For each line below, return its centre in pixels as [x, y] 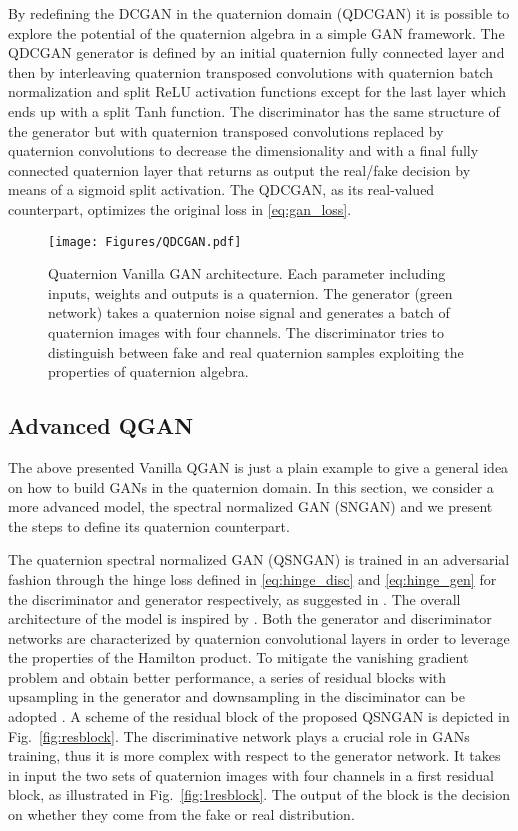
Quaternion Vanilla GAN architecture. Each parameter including [247, 273]
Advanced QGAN [101, 425]
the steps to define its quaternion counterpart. [149, 525]
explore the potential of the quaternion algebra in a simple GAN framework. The [256, 32]
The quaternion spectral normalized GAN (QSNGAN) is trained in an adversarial [259, 559]
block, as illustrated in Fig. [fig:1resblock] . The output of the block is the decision [259, 794]
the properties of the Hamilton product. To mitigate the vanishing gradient [238, 657]
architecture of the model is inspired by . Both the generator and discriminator [250, 618]
